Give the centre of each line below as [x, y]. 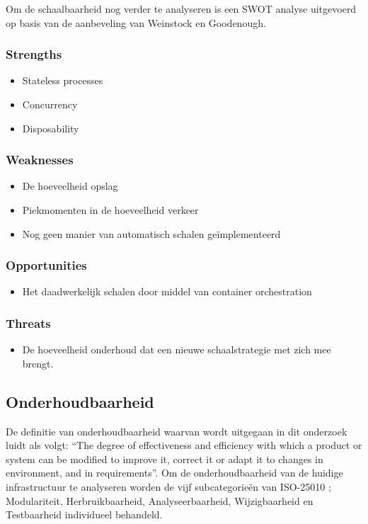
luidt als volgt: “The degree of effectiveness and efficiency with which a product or [184, 445]
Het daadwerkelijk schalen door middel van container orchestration [167, 291]
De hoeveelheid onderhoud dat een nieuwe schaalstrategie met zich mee [177, 349]
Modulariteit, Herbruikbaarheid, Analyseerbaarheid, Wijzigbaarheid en [160, 500]
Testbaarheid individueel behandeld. [84, 514]
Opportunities [46, 265]
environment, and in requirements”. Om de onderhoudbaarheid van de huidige [174, 473]
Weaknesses [40, 160]
